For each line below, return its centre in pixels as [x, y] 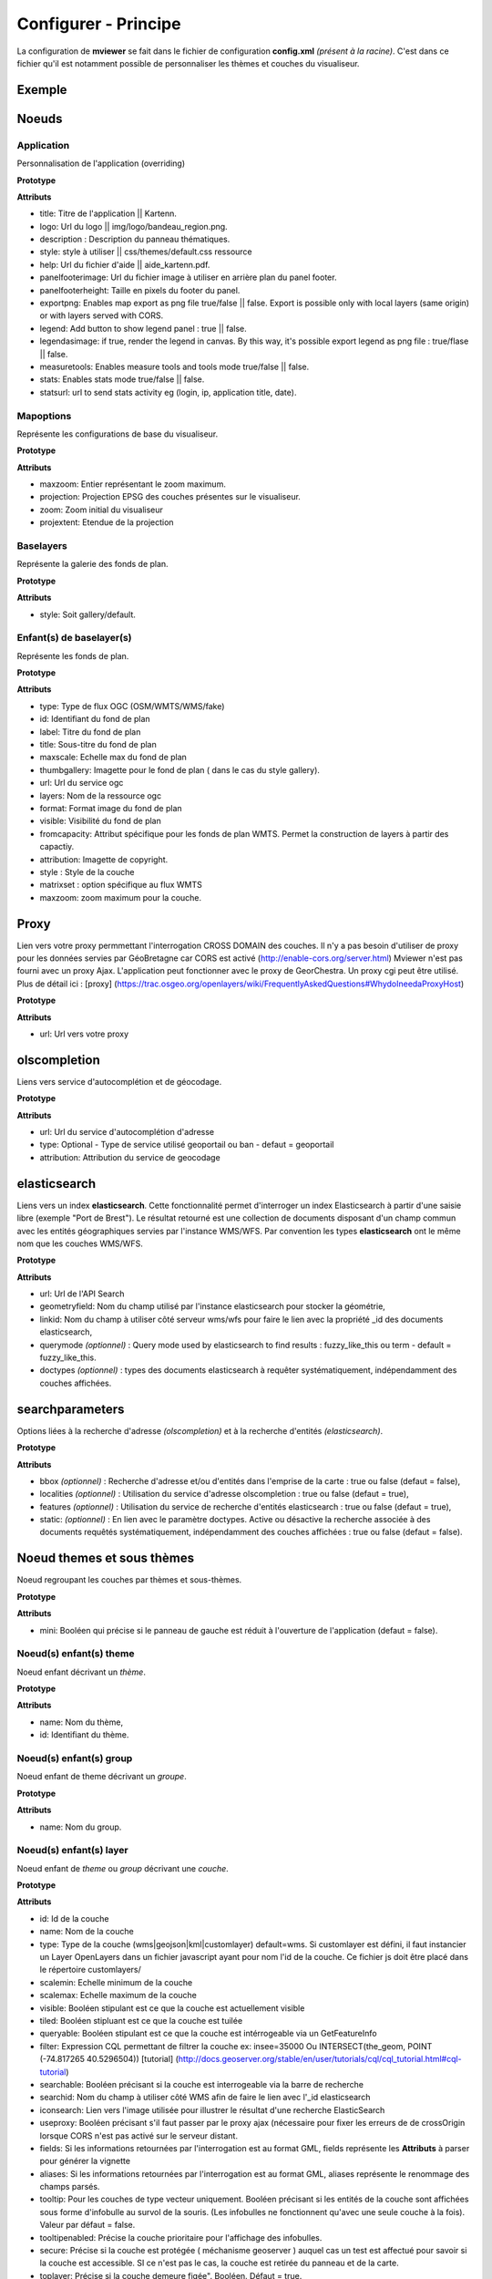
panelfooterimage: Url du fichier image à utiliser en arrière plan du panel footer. [188, 277]
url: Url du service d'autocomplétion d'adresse [127, 1132]
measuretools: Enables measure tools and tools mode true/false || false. [174, 366]
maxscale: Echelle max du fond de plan [113, 758]
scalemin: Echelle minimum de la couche [116, 1982]
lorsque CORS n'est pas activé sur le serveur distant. [139, 2135]
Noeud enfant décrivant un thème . [81, 1672]
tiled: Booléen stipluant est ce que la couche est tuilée [141, 2020]
